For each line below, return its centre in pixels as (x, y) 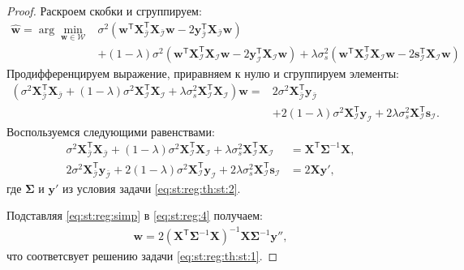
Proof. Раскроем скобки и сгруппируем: (104, 11)
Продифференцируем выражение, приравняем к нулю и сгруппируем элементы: (203, 73)
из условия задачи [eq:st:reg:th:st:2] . (152, 188)
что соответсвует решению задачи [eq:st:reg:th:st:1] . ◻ (142, 256)
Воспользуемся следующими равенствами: (111, 131)
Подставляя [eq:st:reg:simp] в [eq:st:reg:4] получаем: (135, 215)
